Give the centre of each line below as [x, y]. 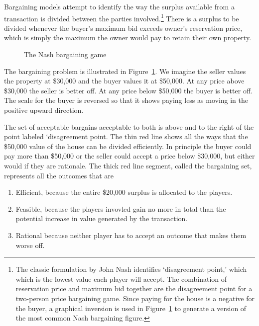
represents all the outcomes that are [59, 175]
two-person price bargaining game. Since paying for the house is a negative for [135, 298]
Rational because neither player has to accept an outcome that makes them [131, 235]
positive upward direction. [44, 110]
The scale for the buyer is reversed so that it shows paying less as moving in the [126, 100]
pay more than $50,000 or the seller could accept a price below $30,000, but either [129, 156]
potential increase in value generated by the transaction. [102, 218]
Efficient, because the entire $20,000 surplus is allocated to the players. [124, 192]
